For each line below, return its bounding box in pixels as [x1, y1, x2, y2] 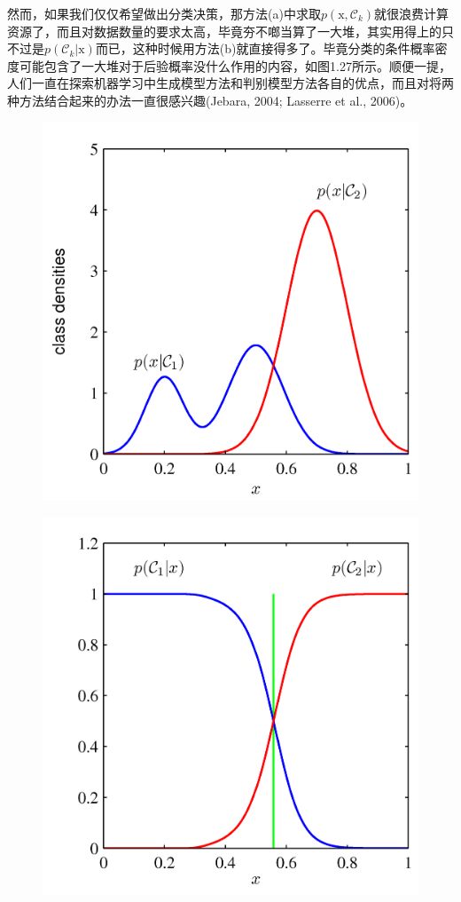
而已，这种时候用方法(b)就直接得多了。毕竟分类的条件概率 [95, 39, 435, 58]
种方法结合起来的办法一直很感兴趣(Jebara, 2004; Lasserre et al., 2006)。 [7, 91, 413, 109]
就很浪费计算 [374, 4, 449, 22]
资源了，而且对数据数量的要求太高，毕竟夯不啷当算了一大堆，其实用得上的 [7, 21, 441, 40]
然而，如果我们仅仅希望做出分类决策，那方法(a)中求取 [7, 4, 321, 22]
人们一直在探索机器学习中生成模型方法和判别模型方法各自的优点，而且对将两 [7, 74, 454, 92]
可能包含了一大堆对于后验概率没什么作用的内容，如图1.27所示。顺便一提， [19, 56, 451, 75]
